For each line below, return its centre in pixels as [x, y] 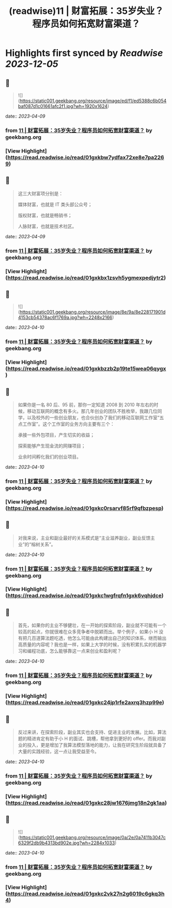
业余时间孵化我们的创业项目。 [49, 457]
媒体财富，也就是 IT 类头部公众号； [55, 204]
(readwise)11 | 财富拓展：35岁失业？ [86, 11]
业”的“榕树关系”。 [37, 544]
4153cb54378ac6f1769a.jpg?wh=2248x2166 [65, 317]
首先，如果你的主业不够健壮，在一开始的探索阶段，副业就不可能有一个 [92, 626]
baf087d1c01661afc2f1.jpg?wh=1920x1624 [63, 106]
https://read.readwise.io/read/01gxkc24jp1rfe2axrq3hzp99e [85, 703]
